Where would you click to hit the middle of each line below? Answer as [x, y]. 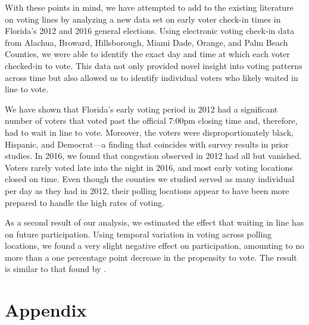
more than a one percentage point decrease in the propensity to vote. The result [151, 257]
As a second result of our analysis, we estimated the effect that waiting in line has [154, 222]
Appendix [46, 310]
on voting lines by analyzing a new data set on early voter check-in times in [143, 19]
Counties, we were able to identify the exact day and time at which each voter [147, 54]
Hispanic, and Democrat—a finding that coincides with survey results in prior [147, 144]
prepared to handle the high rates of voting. [85, 202]
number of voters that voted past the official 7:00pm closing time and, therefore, [151, 121]
